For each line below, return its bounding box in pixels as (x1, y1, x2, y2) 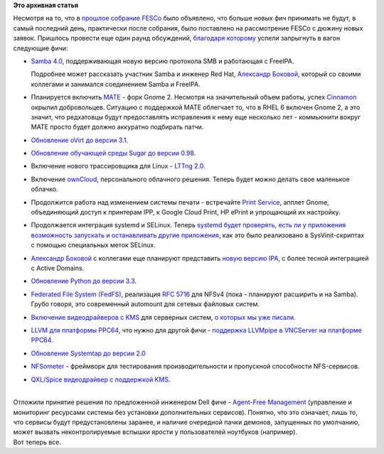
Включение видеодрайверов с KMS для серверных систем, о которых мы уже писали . (31, 313, 297, 321)
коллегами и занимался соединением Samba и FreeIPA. (31, 80, 201, 88)
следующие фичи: (13, 43, 68, 53)
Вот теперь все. (13, 438, 62, 446)
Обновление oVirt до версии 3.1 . (31, 136, 128, 144)
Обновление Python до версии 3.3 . (31, 277, 137, 286)
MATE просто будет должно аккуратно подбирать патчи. (31, 123, 204, 131)
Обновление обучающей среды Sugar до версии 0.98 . (31, 149, 196, 158)
